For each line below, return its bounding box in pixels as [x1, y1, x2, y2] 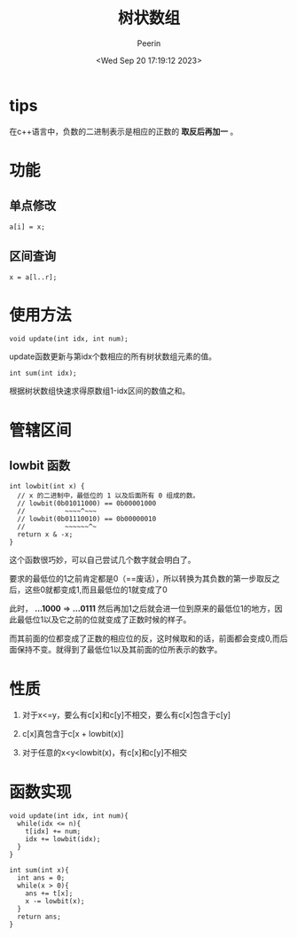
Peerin [137, 37, 161, 49]
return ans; [17, 912, 62, 922]
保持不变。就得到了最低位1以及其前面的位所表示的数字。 [16, 644, 223, 655]
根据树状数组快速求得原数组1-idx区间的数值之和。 [9, 386, 191, 396]
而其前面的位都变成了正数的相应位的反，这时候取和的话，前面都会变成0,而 [9, 633, 281, 644]
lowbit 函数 [9, 458, 71, 473]
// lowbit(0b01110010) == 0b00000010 [17, 515, 157, 524]
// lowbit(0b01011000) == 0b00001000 [17, 499, 157, 508]
